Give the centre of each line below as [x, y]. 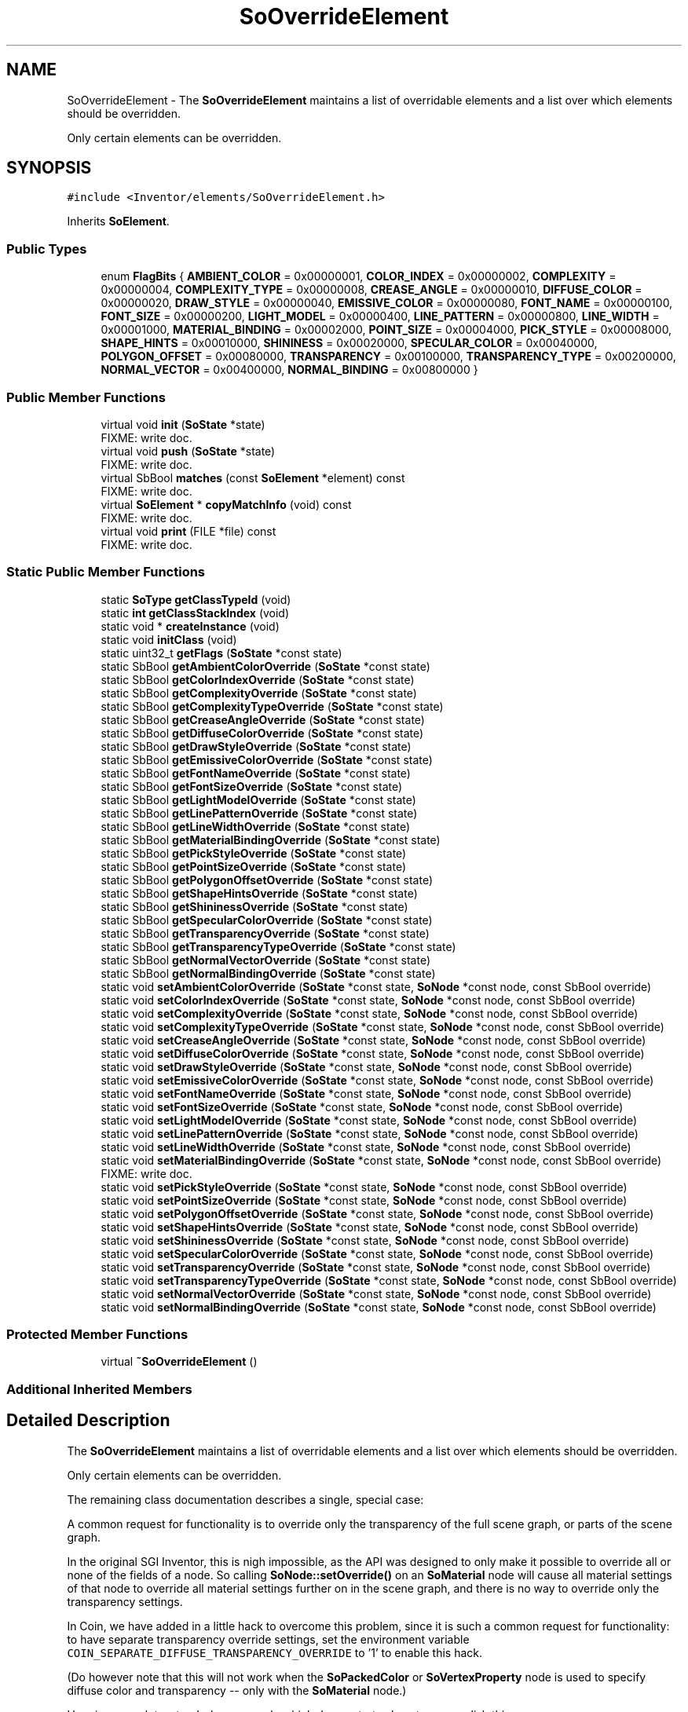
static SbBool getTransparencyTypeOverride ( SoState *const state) [278, 946]
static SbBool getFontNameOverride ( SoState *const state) [256, 773]
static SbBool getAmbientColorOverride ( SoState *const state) [265, 666]
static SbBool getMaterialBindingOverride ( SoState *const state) [271, 840]
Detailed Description [88, 1421]
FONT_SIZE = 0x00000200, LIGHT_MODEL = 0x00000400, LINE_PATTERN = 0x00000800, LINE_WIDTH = [380, 316]
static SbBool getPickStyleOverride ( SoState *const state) [254, 853]
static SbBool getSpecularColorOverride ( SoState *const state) [267, 920]
